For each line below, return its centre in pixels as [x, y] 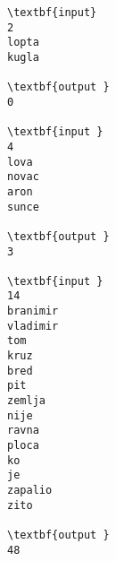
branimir [33, 311]
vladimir [33, 326]
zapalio [30, 490]
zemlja [26, 401]
